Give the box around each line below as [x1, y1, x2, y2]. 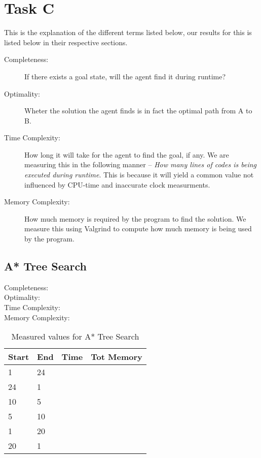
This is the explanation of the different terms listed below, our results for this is [4, 27, 252, 38]
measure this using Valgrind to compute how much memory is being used [24, 223, 252, 234]
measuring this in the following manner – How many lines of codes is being [24, 159, 256, 170]
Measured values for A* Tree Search [11, 330, 139, 343]
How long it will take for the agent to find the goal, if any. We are [24, 149, 229, 160]
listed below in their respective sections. [4, 37, 128, 47]
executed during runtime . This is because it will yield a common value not [24, 169, 254, 180]
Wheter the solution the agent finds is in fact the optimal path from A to [24, 105, 252, 116]
